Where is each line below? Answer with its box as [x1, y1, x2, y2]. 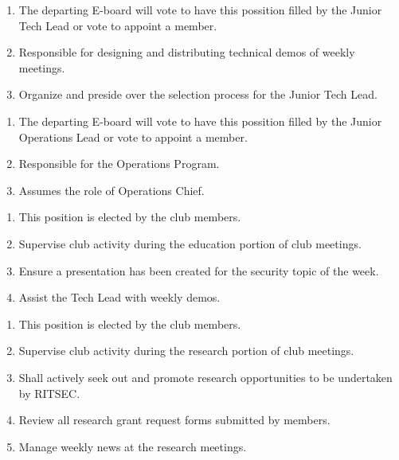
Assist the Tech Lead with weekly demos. [18, 289, 221, 306]
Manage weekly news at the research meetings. [18, 438, 247, 454]
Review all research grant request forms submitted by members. [18, 411, 331, 428]
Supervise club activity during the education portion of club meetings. [18, 235, 362, 251]
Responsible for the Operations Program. [18, 155, 220, 172]
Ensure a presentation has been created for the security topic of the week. [18, 262, 379, 279]
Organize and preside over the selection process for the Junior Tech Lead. [18, 86, 377, 103]
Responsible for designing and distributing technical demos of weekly [18, 44, 355, 60]
